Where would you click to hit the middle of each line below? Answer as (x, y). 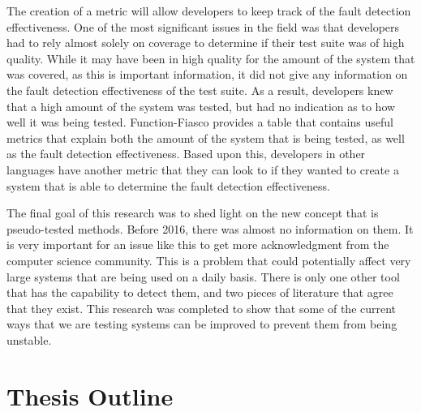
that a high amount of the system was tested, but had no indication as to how (201, 106)
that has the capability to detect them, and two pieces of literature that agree (200, 292)
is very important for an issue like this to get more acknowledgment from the (198, 245)
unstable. (29, 339)
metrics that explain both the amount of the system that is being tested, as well (206, 137)
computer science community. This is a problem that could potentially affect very (209, 260)
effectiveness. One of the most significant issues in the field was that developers (203, 26)
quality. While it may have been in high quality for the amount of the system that (211, 58)
